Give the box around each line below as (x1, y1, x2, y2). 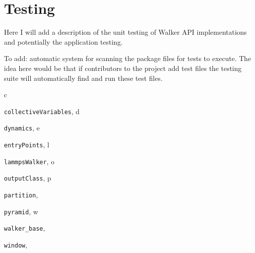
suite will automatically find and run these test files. (4, 72, 163, 83)
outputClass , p (4, 173, 52, 183)
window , (4, 239, 27, 250)
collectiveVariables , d (4, 106, 80, 116)
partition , (4, 189, 38, 199)
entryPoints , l (4, 139, 50, 149)
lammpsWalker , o (4, 156, 55, 166)
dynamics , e (4, 123, 40, 133)
